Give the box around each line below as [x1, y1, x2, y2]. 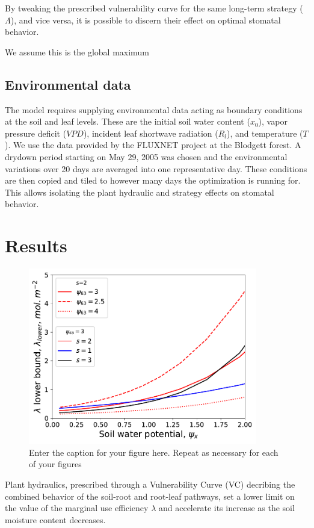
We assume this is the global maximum [5, 45, 149, 58]
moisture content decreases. [5, 513, 106, 526]
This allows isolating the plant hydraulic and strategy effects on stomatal [5, 185, 274, 198]
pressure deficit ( [5, 126, 67, 139]
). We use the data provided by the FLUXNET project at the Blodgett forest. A [5, 138, 301, 151]
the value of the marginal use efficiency [5, 502, 149, 514]
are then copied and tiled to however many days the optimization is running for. [5, 174, 301, 187]
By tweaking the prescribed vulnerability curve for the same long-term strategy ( [5, 2, 303, 14]
